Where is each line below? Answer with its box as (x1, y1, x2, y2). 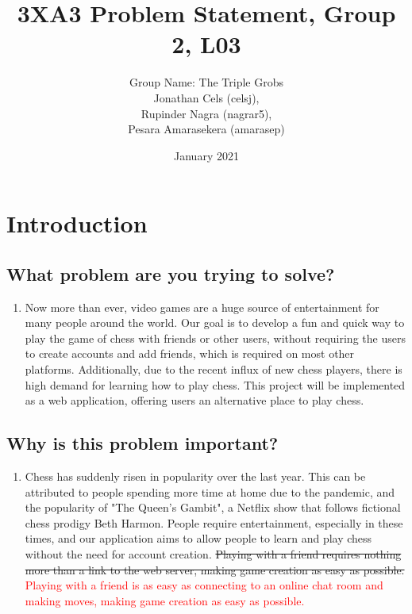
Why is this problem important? (6, 431, 279, 455)
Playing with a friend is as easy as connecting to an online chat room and (25, 577, 383, 593)
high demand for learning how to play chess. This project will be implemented (25, 376, 406, 393)
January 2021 (174, 147, 239, 163)
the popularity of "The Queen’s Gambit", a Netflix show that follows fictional (25, 499, 401, 516)
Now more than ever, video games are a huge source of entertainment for (25, 298, 379, 315)
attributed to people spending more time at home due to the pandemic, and (25, 483, 395, 500)
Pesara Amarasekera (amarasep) (128, 121, 285, 137)
